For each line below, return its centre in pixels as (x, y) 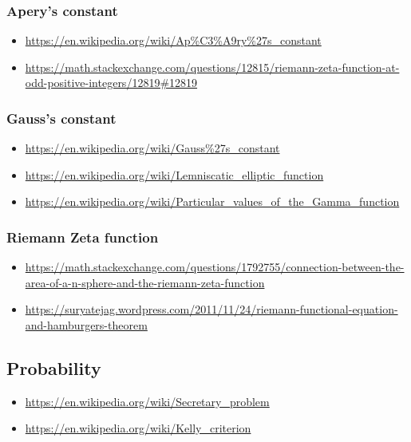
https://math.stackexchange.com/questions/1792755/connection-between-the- (215, 267)
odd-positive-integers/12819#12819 (111, 83)
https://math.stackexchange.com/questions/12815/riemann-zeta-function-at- (212, 67)
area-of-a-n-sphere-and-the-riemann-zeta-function (145, 282)
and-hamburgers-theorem (86, 325)
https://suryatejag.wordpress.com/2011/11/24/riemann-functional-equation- (211, 309)
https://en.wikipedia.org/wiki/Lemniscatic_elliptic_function (174, 174)
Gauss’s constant (61, 118)
